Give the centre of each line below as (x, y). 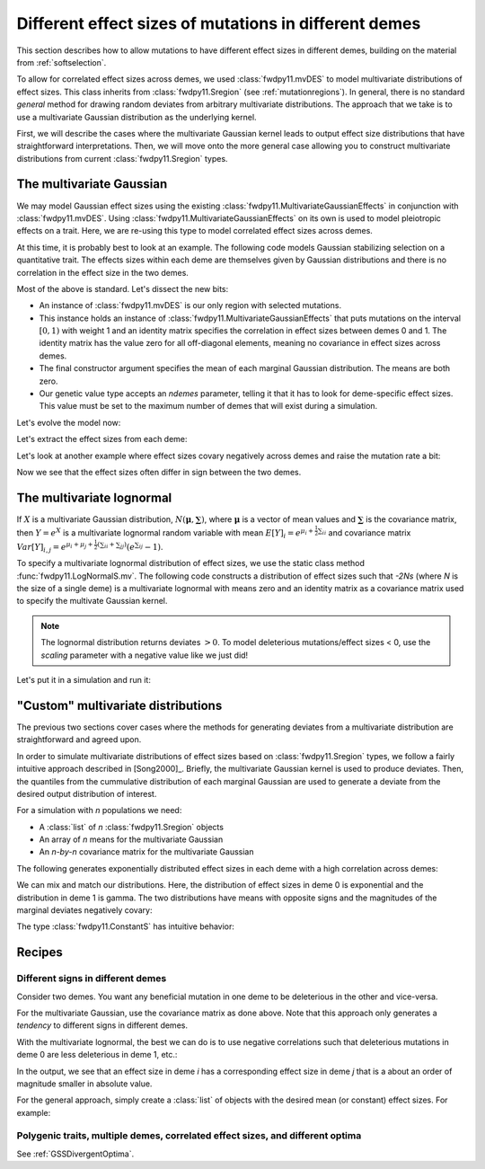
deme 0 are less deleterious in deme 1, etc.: (97, 1055)
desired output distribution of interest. (87, 793)
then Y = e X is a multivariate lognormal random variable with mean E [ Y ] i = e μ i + (165, 534)
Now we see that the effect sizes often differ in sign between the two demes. (159, 472)
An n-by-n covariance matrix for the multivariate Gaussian (146, 852)
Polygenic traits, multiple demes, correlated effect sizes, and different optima (189, 1136)
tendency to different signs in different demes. (102, 1025)
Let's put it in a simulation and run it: (84, 680)
